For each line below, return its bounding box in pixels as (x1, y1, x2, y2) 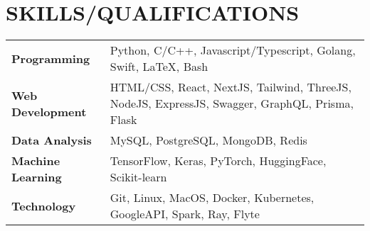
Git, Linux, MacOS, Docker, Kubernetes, (110, 189, 314, 206)
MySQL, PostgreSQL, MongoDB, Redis (110, 132, 307, 149)
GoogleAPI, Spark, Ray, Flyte (110, 205, 260, 222)
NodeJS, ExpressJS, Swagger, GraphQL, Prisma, (110, 95, 354, 112)
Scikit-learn (110, 169, 167, 186)
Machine (11, 152, 60, 169)
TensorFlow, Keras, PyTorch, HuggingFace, (110, 152, 327, 169)
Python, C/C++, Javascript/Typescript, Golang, (110, 42, 356, 59)
